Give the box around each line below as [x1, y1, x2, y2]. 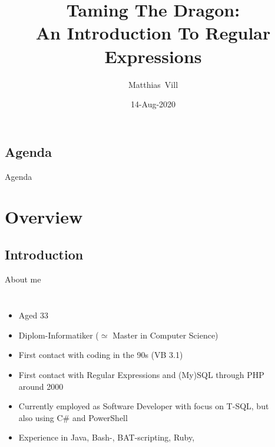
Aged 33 [18, 309, 48, 321]
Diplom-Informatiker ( [18, 328, 99, 341]
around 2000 [18, 380, 64, 392]
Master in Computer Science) [112, 328, 218, 341]
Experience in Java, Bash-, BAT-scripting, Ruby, [18, 431, 195, 443]
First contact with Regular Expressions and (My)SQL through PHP [18, 369, 264, 381]
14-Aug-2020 [130, 98, 176, 110]
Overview [5, 205, 83, 229]
